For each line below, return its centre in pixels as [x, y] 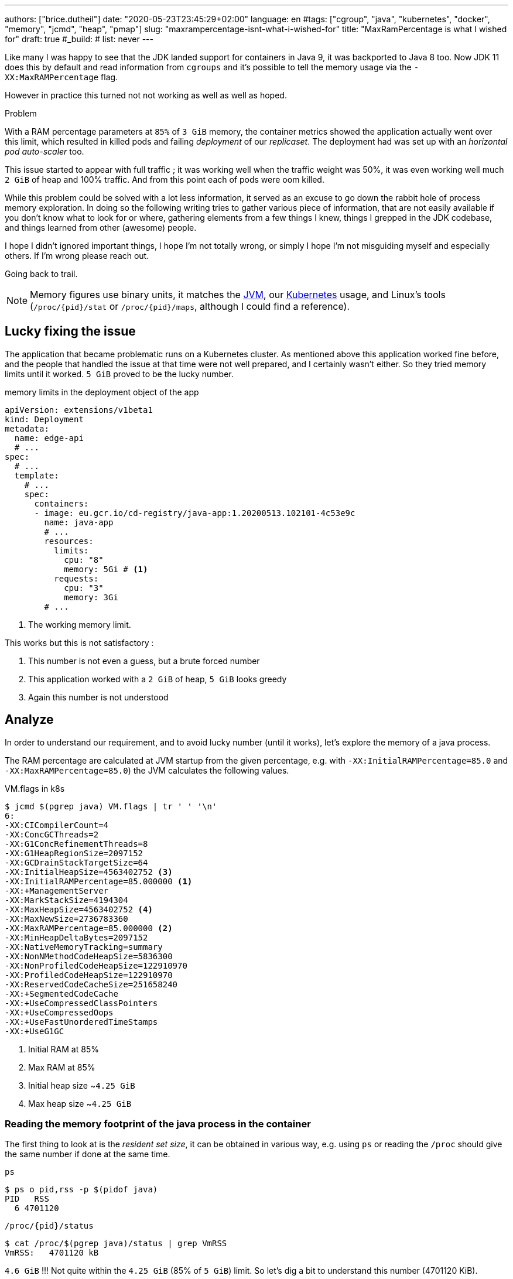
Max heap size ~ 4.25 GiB [80, 1103]
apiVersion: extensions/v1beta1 [79, 410]
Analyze [29, 720]
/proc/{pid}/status [49, 1226]
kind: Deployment [44, 419]
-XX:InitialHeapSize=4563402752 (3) [89, 872]
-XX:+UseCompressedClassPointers [81, 1003]
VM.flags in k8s [35, 788]
